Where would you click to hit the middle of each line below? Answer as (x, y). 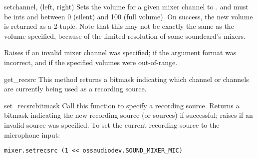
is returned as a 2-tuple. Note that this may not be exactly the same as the (119, 26)
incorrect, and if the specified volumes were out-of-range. (91, 62)
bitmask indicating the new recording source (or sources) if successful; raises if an (128, 115)
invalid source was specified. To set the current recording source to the (112, 124)
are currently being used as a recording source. (75, 89)
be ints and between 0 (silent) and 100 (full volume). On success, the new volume (128, 16)
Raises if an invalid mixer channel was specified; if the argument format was (120, 52)
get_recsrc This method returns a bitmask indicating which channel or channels (127, 79)
